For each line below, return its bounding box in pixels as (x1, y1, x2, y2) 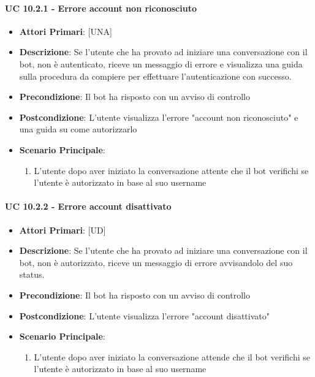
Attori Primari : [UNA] (19, 25, 112, 37)
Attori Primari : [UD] (19, 223, 106, 236)
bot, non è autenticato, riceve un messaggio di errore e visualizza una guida (19, 57, 303, 70)
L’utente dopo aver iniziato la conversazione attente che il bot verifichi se (34, 164, 309, 177)
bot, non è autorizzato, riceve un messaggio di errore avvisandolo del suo (19, 256, 293, 268)
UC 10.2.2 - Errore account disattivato (5, 200, 172, 213)
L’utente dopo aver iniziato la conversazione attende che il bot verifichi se (34, 350, 310, 363)
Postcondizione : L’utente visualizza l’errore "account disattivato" (19, 309, 270, 322)
